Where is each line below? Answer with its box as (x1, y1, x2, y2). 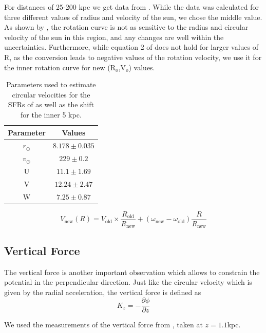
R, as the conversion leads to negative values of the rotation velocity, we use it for (4, 51, 262, 62)
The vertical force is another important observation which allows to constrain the (4, 266, 260, 277)
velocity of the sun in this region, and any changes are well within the (4, 31, 224, 42)
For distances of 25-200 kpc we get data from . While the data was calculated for (4, 2, 259, 12)
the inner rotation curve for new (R (4, 62, 116, 72)
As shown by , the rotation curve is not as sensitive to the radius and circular (4, 22, 249, 32)
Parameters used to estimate (6, 79, 96, 90)
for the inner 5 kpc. (21, 109, 82, 120)
